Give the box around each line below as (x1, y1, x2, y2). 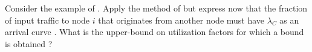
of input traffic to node (5, 13, 90, 26)
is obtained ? (5, 37, 53, 50)
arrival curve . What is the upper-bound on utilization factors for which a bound (5, 25, 304, 38)
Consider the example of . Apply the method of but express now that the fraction (5, 2, 308, 14)
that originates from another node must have (98, 13, 265, 26)
